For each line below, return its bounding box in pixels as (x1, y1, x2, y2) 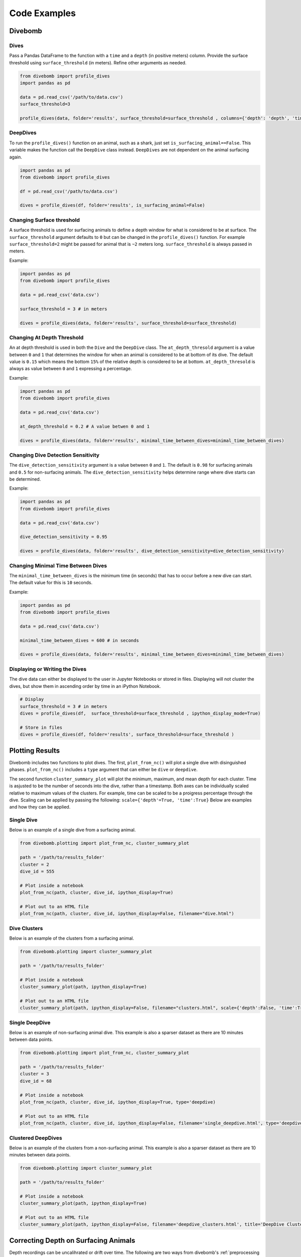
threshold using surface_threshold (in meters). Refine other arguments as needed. (9, 59, 187, 65)
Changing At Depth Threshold (9, 334, 84, 341)
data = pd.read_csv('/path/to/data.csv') (20, 94, 123, 100)
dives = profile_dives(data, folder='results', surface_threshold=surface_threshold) (20, 320, 237, 326)
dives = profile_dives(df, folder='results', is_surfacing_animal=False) (20, 203, 205, 208)
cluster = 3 (20, 1071, 50, 1077)
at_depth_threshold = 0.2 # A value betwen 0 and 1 (20, 423, 150, 429)
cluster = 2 (20, 861, 50, 867)
